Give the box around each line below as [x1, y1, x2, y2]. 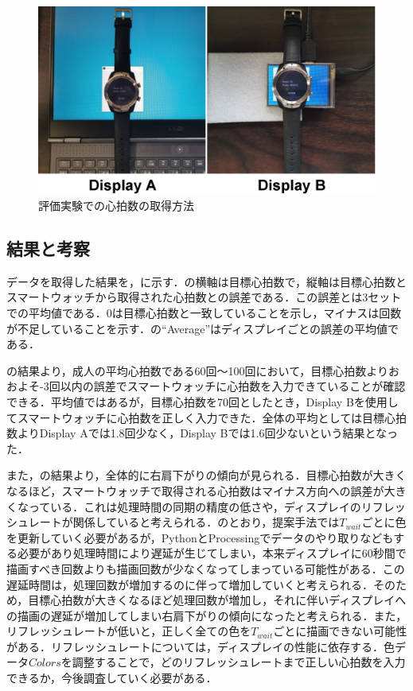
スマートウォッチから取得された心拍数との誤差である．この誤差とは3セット [6, 289, 402, 305]
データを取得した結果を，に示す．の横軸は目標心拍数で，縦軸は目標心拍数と [6, 273, 407, 289]
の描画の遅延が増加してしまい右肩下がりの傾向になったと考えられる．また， [6, 607, 407, 623]
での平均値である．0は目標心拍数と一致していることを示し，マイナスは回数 [6, 305, 402, 320]
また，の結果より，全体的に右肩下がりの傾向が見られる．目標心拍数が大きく [6, 467, 407, 483]
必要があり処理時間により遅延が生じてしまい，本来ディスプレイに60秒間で [17, 545, 407, 561]
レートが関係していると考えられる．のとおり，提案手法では [28, 514, 340, 530]
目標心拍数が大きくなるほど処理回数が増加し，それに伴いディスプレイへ [28, 592, 407, 608]
